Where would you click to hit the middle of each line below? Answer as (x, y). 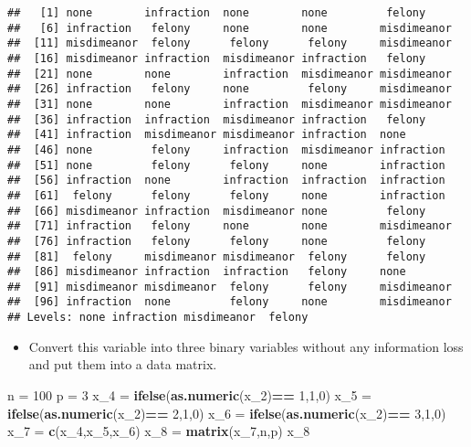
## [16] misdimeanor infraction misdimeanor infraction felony (217, 58)
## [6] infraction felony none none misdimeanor (230, 28)
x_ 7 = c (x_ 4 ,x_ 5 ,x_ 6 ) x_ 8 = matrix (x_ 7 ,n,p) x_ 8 (159, 431)
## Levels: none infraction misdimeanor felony (158, 318)
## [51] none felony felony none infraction (226, 165)
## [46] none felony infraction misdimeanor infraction (226, 149)
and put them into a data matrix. (123, 364)
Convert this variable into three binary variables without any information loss (246, 346)
